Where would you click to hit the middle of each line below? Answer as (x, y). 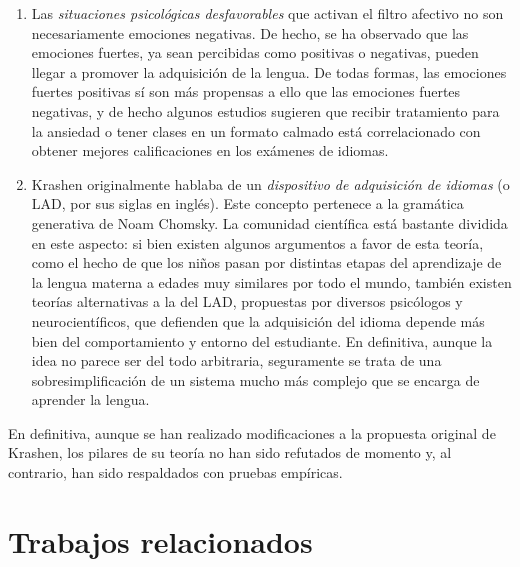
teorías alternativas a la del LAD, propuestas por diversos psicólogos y (247, 301)
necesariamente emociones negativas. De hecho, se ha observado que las (250, 32)
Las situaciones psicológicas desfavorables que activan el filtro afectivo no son (267, 13)
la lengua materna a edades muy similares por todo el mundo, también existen (271, 281)
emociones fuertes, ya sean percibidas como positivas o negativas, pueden (255, 52)
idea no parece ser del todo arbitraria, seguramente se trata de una (236, 360)
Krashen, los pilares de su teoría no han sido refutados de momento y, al (230, 452)
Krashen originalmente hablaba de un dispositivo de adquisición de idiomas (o (270, 183)
